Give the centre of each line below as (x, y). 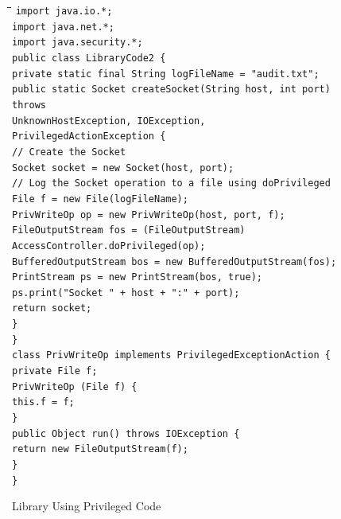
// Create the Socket (69, 152)
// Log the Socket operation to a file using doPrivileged (171, 183)
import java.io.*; (64, 11)
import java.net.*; (63, 27)
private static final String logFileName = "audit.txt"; (166, 74)
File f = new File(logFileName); (100, 199)
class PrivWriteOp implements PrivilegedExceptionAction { (171, 355)
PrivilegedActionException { (89, 137)
